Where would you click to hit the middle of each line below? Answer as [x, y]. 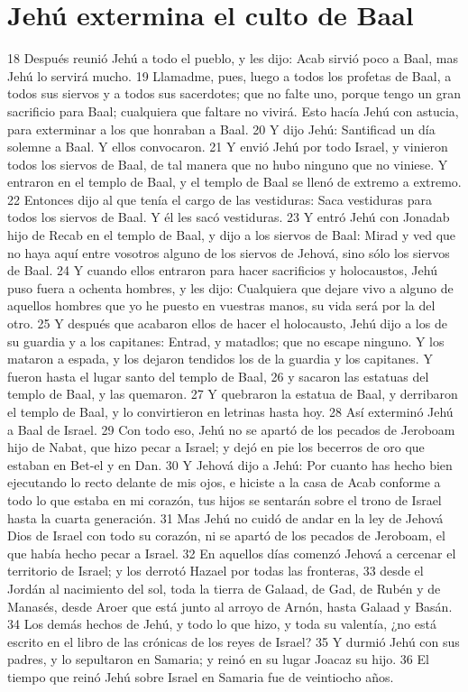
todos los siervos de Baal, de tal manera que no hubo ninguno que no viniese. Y [228, 164]
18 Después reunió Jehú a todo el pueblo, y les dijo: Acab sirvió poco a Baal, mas [233, 58]
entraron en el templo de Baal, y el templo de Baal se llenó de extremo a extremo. [234, 182]
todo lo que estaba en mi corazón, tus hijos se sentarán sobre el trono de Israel [225, 499]
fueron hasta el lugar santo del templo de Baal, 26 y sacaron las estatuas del [218, 376]
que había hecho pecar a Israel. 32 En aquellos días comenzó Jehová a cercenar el [232, 553]
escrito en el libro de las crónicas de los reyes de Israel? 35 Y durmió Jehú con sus [234, 641]
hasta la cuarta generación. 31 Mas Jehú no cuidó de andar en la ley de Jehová [225, 517]
